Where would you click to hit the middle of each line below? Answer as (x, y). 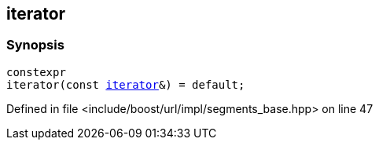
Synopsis (35, 45)
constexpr (36, 72)
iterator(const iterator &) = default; (126, 84)
